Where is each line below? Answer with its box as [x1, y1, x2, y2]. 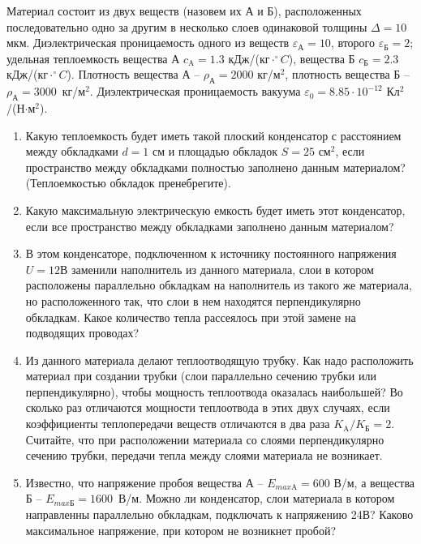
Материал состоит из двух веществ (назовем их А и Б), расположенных [6, 2, 362, 19]
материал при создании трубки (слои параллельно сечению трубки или [25, 367, 376, 384]
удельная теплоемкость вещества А [6, 49, 180, 66]
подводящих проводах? [25, 324, 140, 341]
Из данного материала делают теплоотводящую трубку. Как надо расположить [25, 351, 414, 368]
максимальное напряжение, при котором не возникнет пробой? [25, 521, 336, 538]
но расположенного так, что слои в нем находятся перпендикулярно [25, 292, 361, 309]
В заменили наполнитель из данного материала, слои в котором [60, 260, 374, 277]
